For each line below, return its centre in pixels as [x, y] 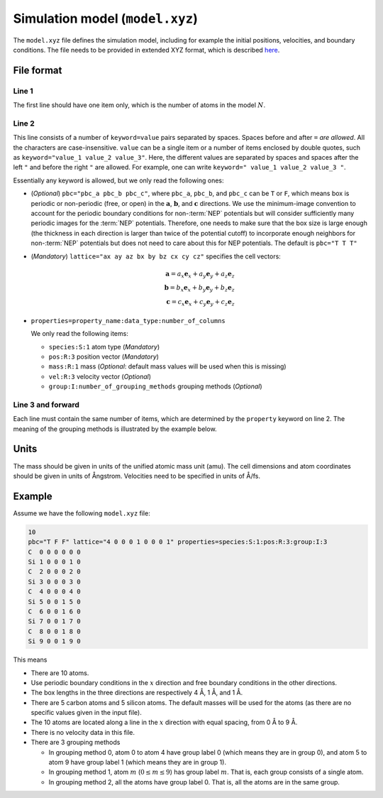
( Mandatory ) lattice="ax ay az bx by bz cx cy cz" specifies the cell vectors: [156, 256]
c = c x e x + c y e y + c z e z [201, 303]
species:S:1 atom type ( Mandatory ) [104, 346]
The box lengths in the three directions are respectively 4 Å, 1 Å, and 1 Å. [137, 693]
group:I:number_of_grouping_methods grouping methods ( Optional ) [155, 386]
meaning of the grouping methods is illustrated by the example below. [115, 429]
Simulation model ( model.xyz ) [105, 18]
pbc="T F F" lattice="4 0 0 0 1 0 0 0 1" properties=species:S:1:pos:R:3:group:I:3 [178, 542]
